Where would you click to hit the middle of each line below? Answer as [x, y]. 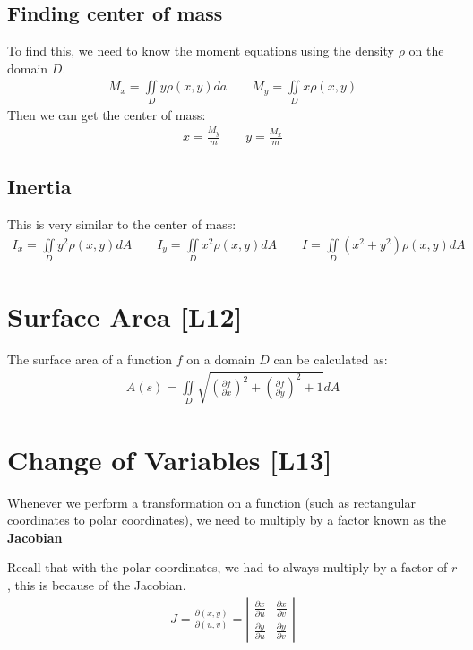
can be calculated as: [331, 359]
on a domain [221, 359]
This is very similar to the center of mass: [122, 224]
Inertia [39, 187]
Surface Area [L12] [125, 316]
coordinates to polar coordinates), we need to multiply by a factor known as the [227, 520]
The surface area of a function [90, 359]
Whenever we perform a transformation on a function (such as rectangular [211, 502]
